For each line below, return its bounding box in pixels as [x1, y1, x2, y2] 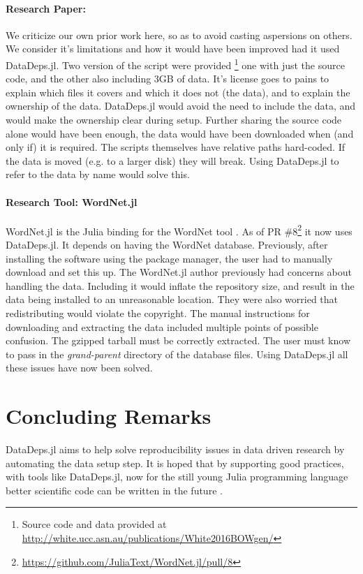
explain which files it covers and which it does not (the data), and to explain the [6, 84, 350, 99]
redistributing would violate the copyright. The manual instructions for [6, 306, 310, 320]
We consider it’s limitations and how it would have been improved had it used [6, 41, 340, 56]
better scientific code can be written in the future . [6, 483, 223, 497]
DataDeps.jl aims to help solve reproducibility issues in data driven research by [6, 442, 345, 457]
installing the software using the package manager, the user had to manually [6, 251, 333, 265]
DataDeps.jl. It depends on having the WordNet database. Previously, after [6, 237, 328, 252]
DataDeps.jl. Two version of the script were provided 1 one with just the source [6, 55, 345, 72]
